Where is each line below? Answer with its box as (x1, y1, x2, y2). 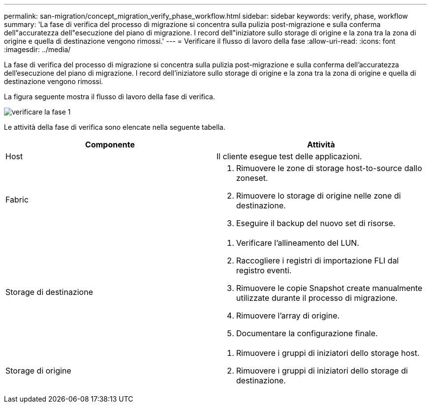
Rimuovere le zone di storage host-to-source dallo (236, 163, 422, 173)
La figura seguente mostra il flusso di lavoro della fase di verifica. (4, 92, 215, 101)
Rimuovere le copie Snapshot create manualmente (236, 283, 423, 293)
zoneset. (236, 173, 268, 183)
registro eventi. (236, 265, 292, 275)
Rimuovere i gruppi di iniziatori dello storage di (236, 366, 408, 376)
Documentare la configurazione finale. (236, 328, 378, 338)
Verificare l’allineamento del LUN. (236, 238, 360, 248)
